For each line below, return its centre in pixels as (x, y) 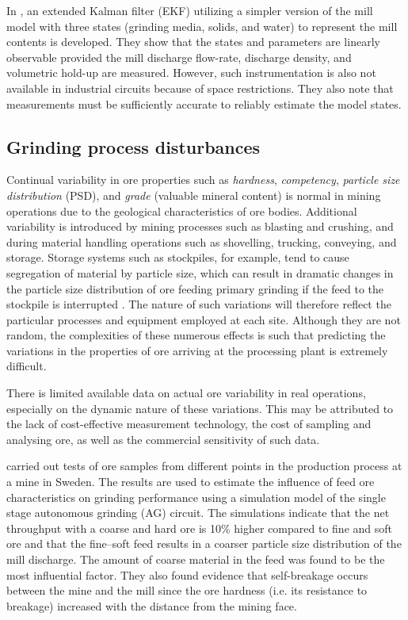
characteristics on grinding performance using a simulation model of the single (196, 497)
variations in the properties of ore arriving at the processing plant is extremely (197, 350)
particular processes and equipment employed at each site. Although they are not (204, 319)
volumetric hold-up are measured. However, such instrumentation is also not (191, 73)
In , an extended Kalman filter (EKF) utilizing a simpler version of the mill (190, 10)
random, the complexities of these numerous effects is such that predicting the (196, 335)
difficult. (27, 366)
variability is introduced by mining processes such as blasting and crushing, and (200, 226)
